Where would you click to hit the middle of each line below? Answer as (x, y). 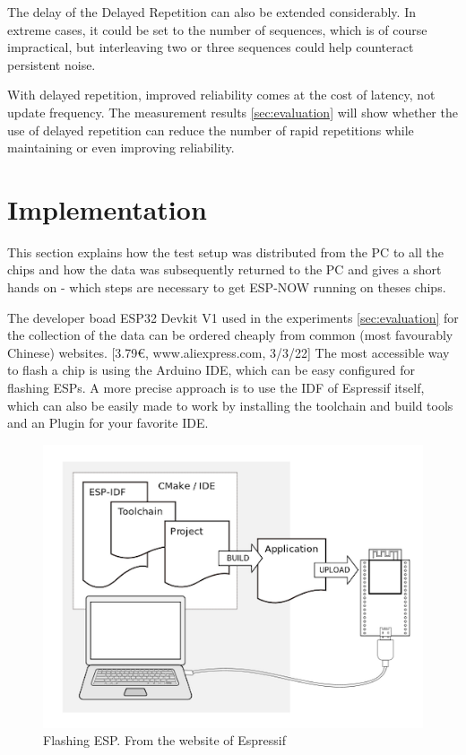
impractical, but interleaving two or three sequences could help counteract (211, 47)
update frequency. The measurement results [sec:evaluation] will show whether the (233, 112)
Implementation (107, 208)
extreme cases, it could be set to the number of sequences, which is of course (217, 29)
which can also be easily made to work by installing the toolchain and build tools (230, 405)
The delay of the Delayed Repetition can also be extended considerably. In (211, 12)
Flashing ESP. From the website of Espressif (164, 740)
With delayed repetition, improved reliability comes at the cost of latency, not (221, 95)
